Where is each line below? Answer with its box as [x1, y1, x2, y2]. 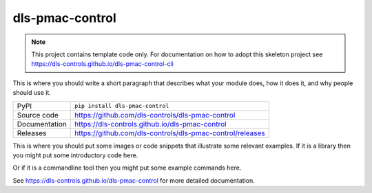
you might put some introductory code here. [12, 151, 138, 159]
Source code [17, 110, 59, 120]
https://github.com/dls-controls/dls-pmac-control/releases [74, 128, 265, 137]
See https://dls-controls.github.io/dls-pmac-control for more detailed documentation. [12, 176, 255, 185]
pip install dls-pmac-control [74, 102, 169, 109]
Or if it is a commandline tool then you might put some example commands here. [12, 163, 242, 172]
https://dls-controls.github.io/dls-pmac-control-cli [31, 60, 174, 68]
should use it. [12, 89, 52, 97]
